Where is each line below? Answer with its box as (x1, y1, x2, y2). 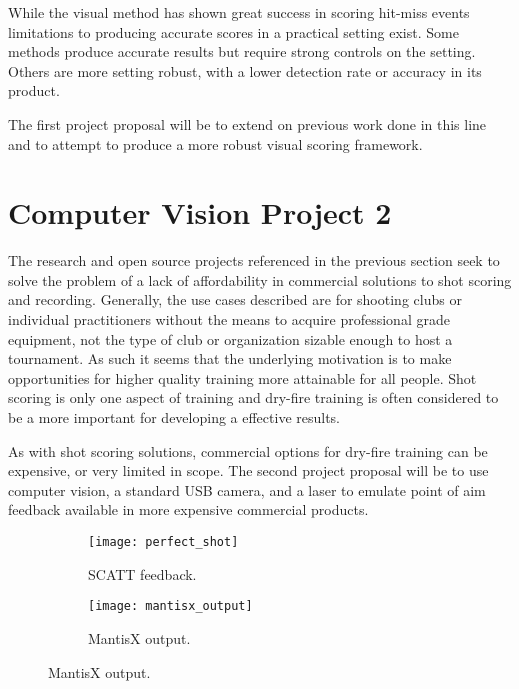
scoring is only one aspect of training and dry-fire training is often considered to (8, 387, 499, 408)
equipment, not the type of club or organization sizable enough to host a (8, 328, 453, 349)
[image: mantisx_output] (88, 599, 253, 614)
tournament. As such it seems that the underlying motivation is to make (8, 348, 452, 369)
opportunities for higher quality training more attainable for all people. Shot (8, 367, 477, 388)
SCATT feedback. (88, 563, 197, 584)
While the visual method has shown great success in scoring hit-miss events (8, 2, 470, 22)
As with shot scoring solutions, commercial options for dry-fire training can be (8, 440, 488, 461)
